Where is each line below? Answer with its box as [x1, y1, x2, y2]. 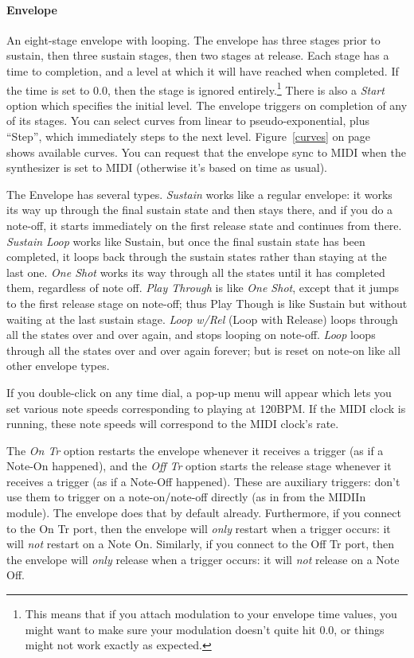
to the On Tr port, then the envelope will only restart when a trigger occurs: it [6, 520, 391, 536]
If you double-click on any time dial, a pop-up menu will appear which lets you [6, 384, 392, 400]
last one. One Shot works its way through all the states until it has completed [6, 263, 385, 280]
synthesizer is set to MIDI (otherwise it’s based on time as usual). [6, 159, 328, 176]
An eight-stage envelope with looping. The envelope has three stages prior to [6, 31, 381, 48]
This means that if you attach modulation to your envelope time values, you [25, 605, 397, 622]
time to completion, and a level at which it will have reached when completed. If [6, 62, 399, 79]
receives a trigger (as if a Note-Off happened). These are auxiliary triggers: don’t [6, 473, 400, 489]
